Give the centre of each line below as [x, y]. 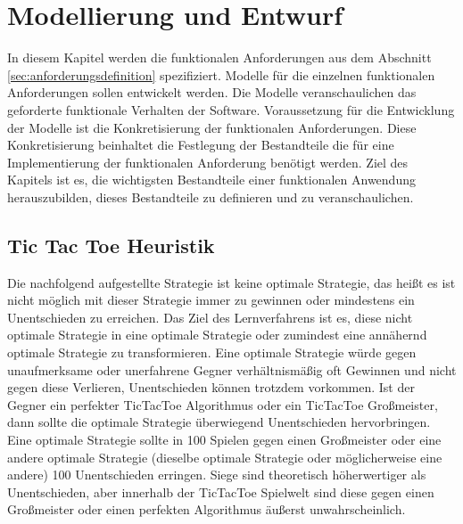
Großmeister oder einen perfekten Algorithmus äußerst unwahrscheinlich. [207, 509]
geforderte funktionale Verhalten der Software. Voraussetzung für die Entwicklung [231, 109]
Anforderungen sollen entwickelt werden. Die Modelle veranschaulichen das [212, 92]
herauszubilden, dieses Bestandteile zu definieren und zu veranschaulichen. [211, 196]
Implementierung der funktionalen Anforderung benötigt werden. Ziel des [208, 162]
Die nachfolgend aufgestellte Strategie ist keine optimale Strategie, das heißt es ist [231, 282]
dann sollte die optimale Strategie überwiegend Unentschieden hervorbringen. [219, 422]
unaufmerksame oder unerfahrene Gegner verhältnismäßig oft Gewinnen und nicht [232, 369]
